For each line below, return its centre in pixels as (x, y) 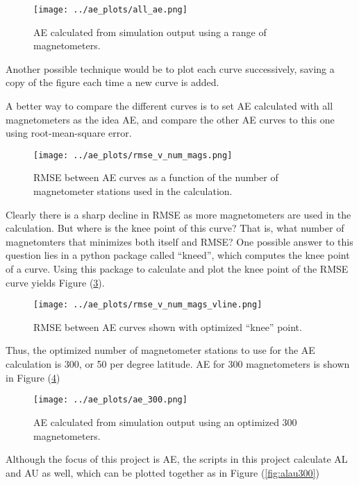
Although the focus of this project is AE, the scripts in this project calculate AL (177, 459)
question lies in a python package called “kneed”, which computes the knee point (178, 255)
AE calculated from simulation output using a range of (150, 32)
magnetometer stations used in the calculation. (133, 191)
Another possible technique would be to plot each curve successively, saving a (170, 68)
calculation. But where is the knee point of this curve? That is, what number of (175, 228)
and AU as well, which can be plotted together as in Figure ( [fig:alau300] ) (162, 472)
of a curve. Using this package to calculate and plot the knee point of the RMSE (177, 269)
